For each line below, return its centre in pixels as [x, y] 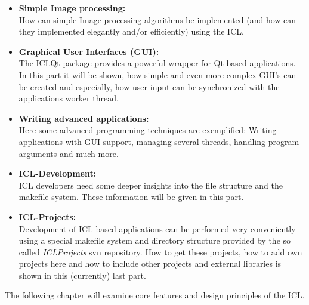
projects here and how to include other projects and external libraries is [150, 264]
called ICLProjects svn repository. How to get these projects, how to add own [160, 252]
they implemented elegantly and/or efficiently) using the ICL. [131, 31]
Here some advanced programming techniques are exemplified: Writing [148, 130]
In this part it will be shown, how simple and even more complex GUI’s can [157, 74]
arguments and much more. [69, 153]
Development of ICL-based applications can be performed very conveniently [157, 228]
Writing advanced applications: [84, 118]
